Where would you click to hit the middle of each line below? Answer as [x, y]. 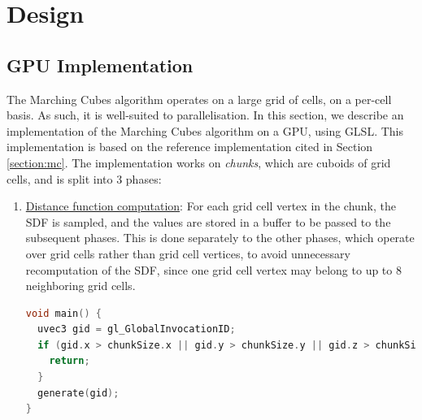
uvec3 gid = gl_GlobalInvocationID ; [137, 329]
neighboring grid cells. [80, 286]
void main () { [63, 313]
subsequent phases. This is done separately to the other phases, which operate [220, 238]
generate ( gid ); [78, 393]
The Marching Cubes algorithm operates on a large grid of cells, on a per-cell [199, 99]
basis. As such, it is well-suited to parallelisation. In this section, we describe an [205, 115]
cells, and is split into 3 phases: [84, 178]
